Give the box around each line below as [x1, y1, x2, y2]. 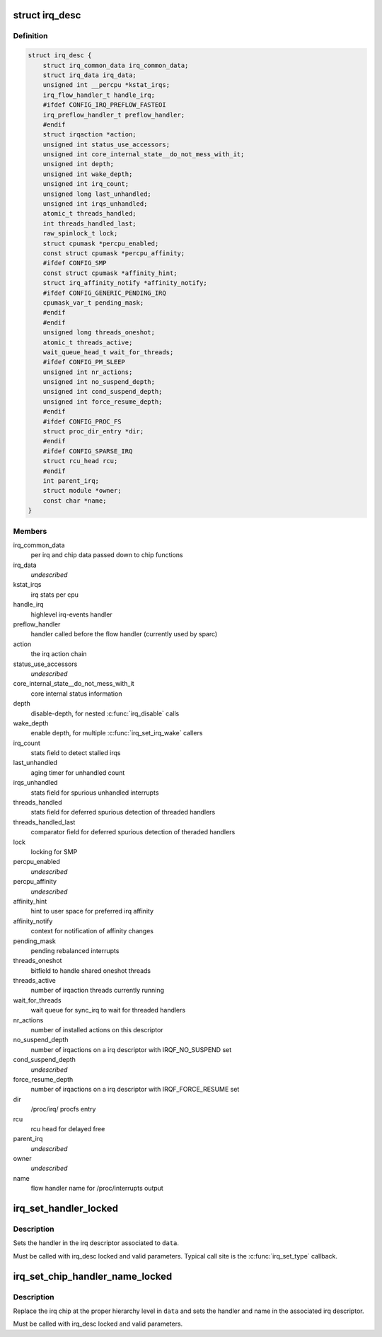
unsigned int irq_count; [42, 180, 129, 188]
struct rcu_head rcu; [42, 457, 118, 465]
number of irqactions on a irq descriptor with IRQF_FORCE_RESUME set [30, 1085, 240, 1094]
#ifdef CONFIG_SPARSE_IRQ [42, 447, 133, 455]
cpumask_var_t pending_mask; [42, 298, 144, 307]
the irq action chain [30, 650, 88, 658]
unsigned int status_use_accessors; [42, 140, 170, 148]
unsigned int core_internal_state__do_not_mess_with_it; [42, 151, 245, 158]
